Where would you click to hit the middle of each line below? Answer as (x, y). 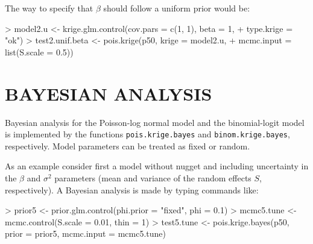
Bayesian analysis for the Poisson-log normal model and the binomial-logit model (155, 122)
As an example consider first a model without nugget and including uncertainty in (157, 166)
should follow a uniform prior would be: (177, 8)
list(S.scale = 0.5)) (39, 52)
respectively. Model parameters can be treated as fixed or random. (128, 145)
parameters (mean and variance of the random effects (153, 177)
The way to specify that (49, 8)
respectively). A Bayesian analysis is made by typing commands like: (132, 189)
